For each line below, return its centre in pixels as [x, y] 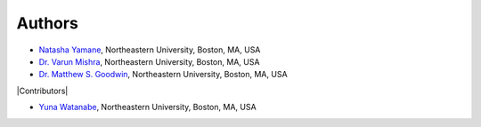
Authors [48, 23]
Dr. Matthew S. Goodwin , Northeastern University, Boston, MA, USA [163, 75]
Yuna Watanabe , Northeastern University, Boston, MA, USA [148, 107]
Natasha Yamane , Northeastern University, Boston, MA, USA [150, 50]
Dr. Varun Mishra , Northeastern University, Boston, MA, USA [149, 61]
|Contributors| [42, 91]
